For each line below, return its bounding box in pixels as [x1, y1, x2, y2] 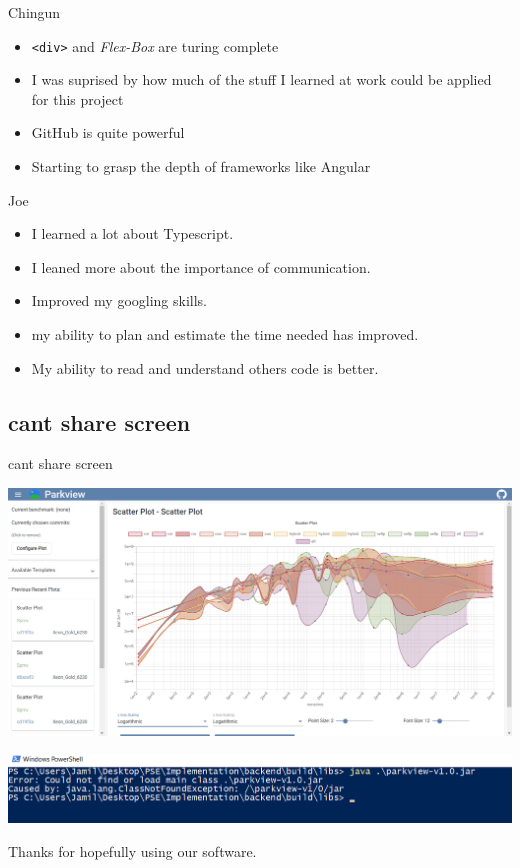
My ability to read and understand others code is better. [31, 357, 379, 378]
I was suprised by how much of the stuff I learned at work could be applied [31, 69, 492, 90]
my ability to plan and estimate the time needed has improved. [31, 324, 419, 344]
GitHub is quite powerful [31, 122, 185, 143]
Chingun [8, 2, 61, 22]
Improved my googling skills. [31, 290, 207, 311]
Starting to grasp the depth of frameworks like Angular [31, 156, 371, 177]
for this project [31, 88, 124, 109]
